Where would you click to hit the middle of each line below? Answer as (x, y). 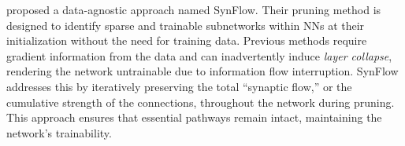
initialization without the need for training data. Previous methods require (187, 40)
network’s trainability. (59, 132)
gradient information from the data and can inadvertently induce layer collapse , (199, 55)
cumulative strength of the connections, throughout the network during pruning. (201, 102)
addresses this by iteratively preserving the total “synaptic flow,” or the (179, 86)
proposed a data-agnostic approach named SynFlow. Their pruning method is (194, 9)
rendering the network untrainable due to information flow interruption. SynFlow (202, 71)
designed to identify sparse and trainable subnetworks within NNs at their (186, 25)
